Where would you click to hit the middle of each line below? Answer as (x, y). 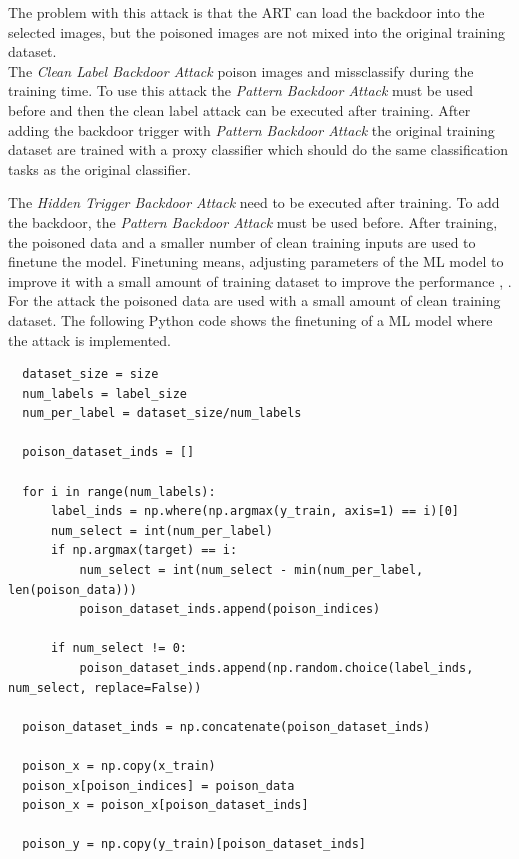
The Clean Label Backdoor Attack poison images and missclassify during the (241, 70)
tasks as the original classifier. (99, 168)
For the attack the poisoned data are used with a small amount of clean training (254, 300)
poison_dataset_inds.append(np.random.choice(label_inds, (276, 668)
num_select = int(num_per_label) (161, 530)
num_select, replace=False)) (105, 687)
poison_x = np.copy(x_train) (119, 765)
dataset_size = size (90, 374)
